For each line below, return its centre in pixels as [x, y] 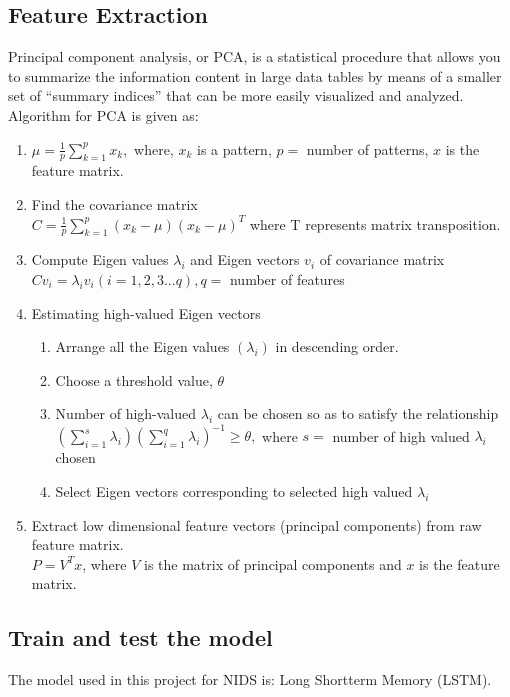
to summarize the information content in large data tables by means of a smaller [255, 75]
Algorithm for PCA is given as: [103, 114]
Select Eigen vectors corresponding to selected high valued [234, 491]
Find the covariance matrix [114, 204]
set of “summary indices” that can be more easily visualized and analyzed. [236, 95]
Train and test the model [140, 637]
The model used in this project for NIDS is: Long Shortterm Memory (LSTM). [250, 679]
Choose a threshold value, [134, 379]
